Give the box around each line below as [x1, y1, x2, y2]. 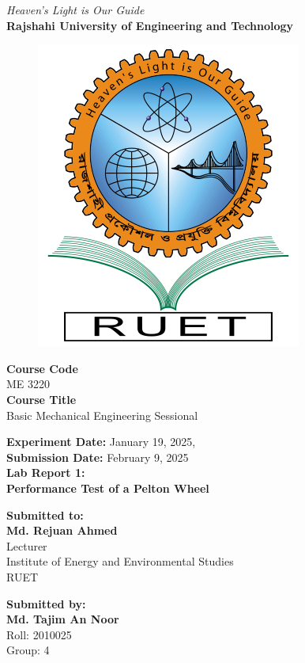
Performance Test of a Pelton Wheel [6, 479, 209, 496]
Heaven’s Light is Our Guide [6, 2, 145, 17]
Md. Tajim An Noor [6, 611, 119, 627]
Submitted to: [6, 506, 84, 523]
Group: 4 [6, 642, 50, 658]
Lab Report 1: [6, 464, 85, 481]
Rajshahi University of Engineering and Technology [6, 17, 294, 33]
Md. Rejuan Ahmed [6, 522, 118, 539]
